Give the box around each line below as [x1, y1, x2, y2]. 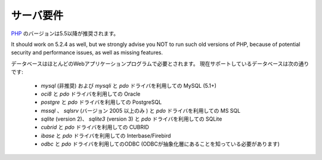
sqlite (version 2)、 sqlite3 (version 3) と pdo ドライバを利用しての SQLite [41, 115, 222, 122]
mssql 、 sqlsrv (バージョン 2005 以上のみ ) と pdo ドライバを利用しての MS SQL [41, 107, 241, 114]
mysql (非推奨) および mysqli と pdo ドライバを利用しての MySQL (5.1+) [41, 82, 217, 89]
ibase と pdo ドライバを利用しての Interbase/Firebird [41, 132, 171, 139]
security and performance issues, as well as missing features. [11, 49, 163, 56]
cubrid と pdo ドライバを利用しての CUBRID [41, 124, 149, 131]
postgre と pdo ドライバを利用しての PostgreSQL [41, 99, 162, 106]
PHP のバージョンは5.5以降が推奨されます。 [11, 30, 119, 37]
